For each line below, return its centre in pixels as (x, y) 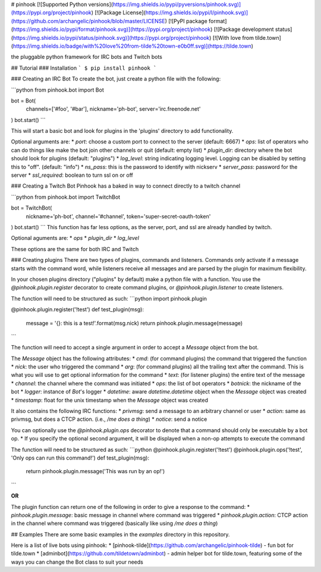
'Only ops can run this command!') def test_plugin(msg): (80, 458)
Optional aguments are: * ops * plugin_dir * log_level (75, 238)
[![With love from (233, 37)
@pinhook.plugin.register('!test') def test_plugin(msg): (77, 310)
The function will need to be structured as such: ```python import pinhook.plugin (109, 298)
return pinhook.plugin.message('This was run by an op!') (95, 471)
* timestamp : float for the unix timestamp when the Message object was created (109, 400)
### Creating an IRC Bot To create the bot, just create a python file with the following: (116, 79)
